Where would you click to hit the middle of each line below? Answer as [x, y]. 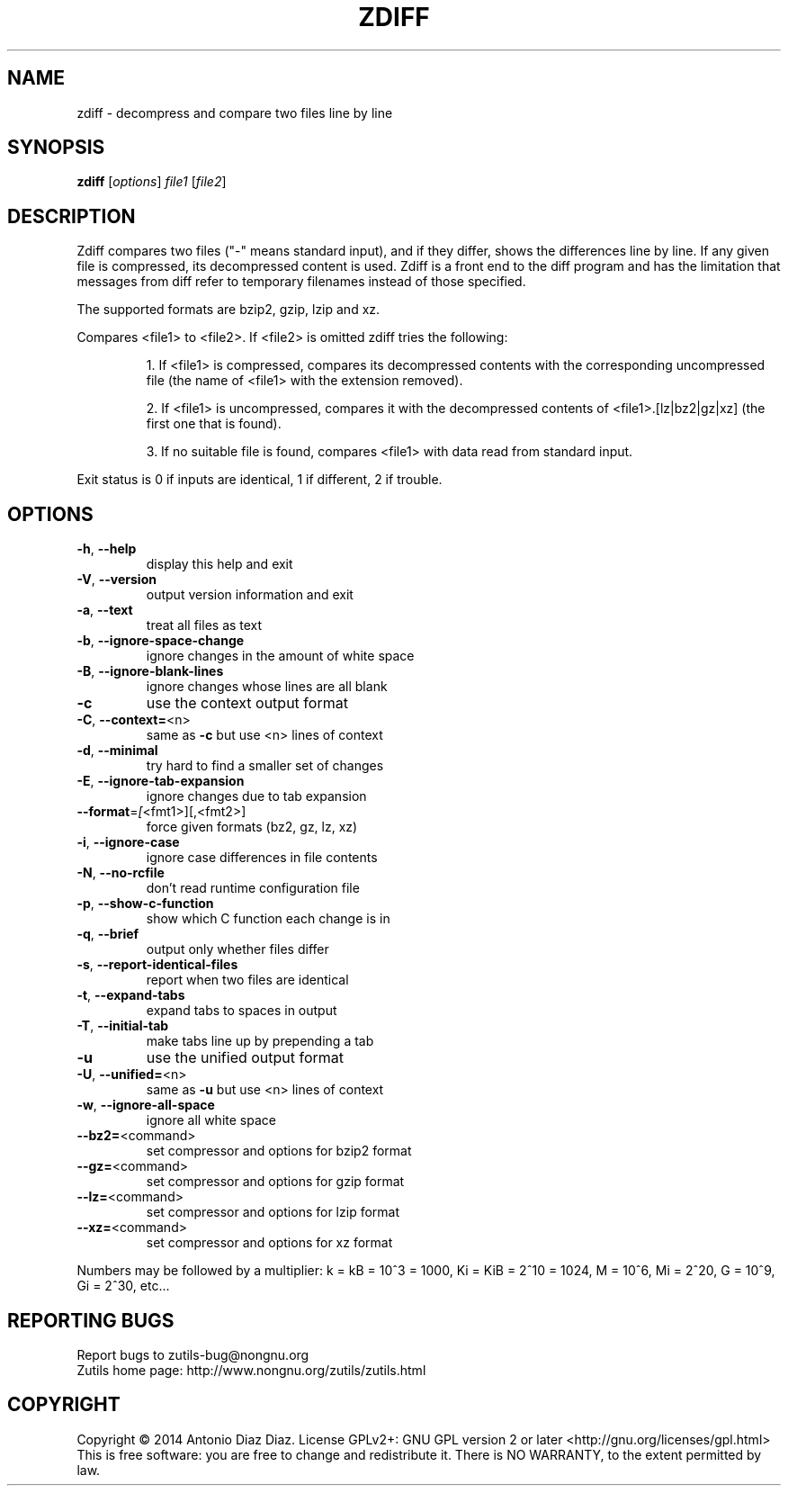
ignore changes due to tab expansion [256, 796]
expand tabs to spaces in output [242, 1011]
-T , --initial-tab [123, 1026]
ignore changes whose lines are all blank [267, 687]
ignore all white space [211, 1120]
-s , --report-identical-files [157, 965]
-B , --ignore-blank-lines [150, 671]
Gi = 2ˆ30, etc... [123, 1286]
